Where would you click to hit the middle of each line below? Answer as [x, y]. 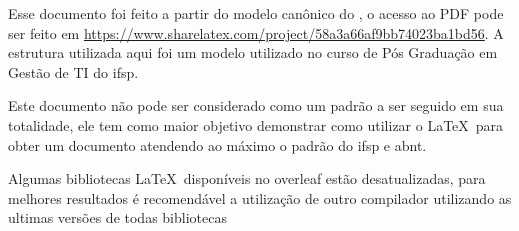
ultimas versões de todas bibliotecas [117, 217]
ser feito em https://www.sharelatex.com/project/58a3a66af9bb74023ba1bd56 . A [256, 32]
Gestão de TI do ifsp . [73, 71]
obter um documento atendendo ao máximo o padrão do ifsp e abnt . [217, 144]
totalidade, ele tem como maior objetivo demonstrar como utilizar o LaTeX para [256, 124]
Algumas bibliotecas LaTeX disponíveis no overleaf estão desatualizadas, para [247, 178]
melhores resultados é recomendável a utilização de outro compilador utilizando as [260, 197]
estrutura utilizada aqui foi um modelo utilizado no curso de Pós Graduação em [253, 52]
